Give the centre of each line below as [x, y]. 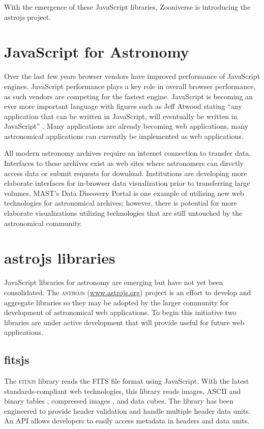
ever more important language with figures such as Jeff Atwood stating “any [123, 106]
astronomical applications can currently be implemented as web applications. [124, 136]
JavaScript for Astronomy [97, 52]
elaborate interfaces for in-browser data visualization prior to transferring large [127, 183]
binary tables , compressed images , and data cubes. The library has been [119, 401]
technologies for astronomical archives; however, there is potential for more [121, 203]
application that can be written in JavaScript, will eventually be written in [121, 116]
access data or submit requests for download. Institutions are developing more [126, 173]
